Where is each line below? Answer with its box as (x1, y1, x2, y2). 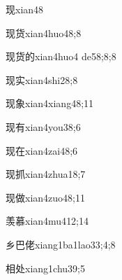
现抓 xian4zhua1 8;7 (6, 167, 86, 181)
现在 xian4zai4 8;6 (6, 143, 78, 157)
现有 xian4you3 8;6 (6, 119, 81, 134)
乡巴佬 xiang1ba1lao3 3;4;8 (6, 237, 116, 251)
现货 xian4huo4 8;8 (6, 25, 82, 40)
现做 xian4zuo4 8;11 (6, 190, 85, 204)
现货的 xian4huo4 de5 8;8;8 (6, 49, 116, 64)
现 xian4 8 (6, 2, 44, 16)
